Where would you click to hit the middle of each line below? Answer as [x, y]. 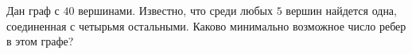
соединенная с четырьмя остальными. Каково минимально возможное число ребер [206, 25]
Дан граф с [33, 10]
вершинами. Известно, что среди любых [176, 10]
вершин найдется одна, [341, 10]
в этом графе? [40, 41]
